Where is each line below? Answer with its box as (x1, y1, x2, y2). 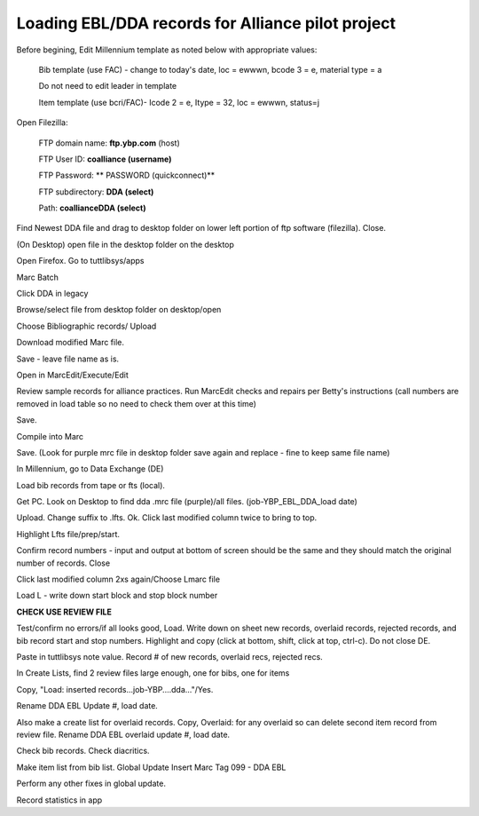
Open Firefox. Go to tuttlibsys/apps (16, 256, 145, 266)
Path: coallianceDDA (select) (38, 202, 146, 213)
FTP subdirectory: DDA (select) (38, 186, 154, 197)
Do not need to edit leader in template (38, 81, 177, 91)
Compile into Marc (16, 431, 84, 441)
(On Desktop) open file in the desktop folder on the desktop (16, 239, 235, 250)
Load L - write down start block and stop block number (16, 590, 218, 601)
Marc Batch (16, 272, 59, 282)
